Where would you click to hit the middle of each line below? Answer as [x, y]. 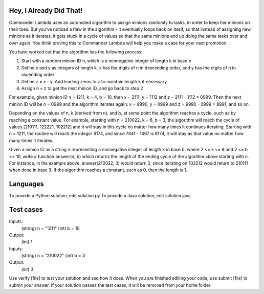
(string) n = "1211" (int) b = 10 [51, 228]
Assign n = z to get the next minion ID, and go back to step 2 [82, 89]
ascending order [38, 75]
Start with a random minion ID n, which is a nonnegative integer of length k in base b [106, 61]
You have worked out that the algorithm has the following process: [76, 52]
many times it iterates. [31, 140]
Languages [26, 184]
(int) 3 [27, 269]
